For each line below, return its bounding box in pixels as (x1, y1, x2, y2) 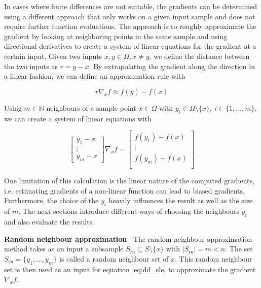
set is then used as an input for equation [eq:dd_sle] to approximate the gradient (4, 264, 256, 274)
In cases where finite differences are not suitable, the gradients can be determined (4, 1, 257, 11)
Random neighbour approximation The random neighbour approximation (4, 233, 252, 244)
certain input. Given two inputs (4, 50, 102, 61)
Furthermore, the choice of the (4, 195, 99, 206)
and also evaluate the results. (4, 216, 94, 227)
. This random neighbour (174, 253, 252, 264)
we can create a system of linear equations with (4, 113, 152, 123)
